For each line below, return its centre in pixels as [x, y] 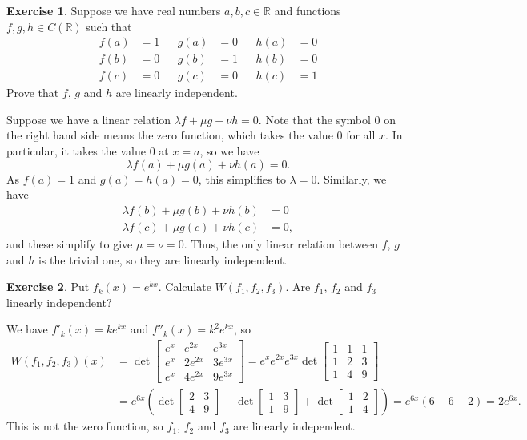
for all [361, 135]
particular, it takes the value [76, 151]
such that [109, 26]
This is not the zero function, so [85, 426]
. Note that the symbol [314, 119]
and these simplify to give [70, 243]
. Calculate [185, 287]
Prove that [33, 93]
